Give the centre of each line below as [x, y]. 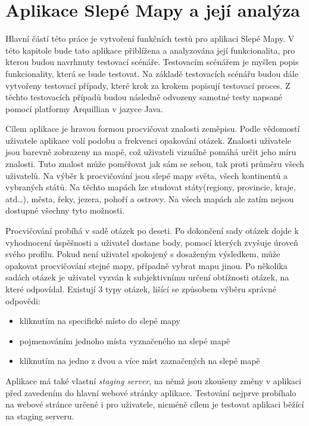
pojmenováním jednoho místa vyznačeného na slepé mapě [125, 340]
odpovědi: [23, 300]
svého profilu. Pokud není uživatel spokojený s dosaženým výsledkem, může [143, 254]
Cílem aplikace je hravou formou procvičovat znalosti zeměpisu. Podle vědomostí [153, 129]
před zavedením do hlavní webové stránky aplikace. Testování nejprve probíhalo [151, 392]
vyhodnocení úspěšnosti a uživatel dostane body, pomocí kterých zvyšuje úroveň [152, 242]
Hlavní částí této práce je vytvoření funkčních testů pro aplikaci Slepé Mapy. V [150, 38]
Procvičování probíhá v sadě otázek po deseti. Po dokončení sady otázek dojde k [152, 231]
